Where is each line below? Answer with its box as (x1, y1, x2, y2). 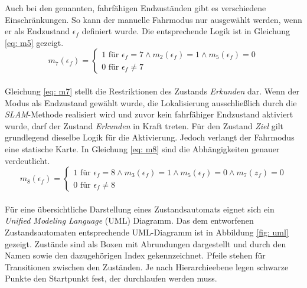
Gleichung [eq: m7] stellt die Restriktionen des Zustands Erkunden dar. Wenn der (5, 84, 299, 97)
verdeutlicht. (5, 154, 50, 166)
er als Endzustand (5, 25, 70, 37)
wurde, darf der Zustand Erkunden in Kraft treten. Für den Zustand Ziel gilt (5, 119, 284, 132)
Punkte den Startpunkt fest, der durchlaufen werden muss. (5, 272, 217, 284)
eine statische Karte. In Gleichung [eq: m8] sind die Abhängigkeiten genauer (5, 142, 280, 155)
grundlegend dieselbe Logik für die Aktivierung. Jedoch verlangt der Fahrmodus (5, 131, 295, 143)
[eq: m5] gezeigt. (5, 36, 64, 48)
